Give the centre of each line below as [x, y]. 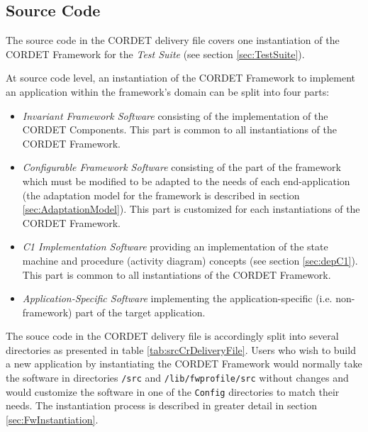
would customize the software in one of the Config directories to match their [173, 391]
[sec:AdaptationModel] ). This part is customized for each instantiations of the [191, 209]
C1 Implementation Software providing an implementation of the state [175, 247]
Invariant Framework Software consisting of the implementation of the [175, 115]
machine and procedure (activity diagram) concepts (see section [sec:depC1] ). [190, 260]
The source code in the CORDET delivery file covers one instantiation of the [173, 40]
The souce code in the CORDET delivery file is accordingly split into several [172, 336]
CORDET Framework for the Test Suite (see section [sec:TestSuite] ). [155, 54]
